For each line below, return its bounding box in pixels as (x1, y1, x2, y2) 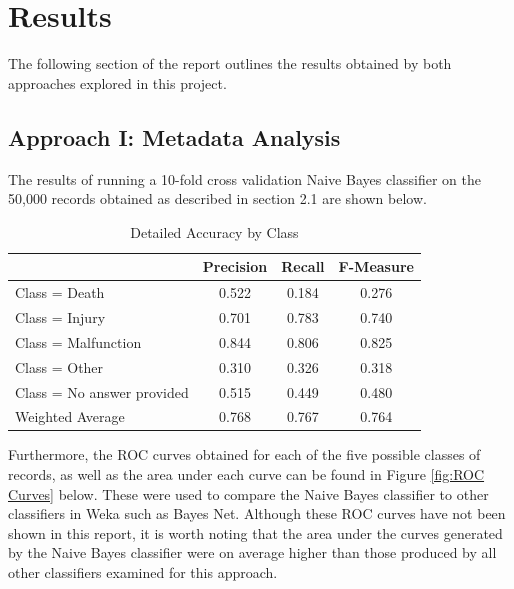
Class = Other (15, 356, 104, 377)
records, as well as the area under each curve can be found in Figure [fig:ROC (8, 464, 485, 485)
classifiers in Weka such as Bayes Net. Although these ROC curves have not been (8, 503, 506, 524)
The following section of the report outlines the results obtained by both (8, 53, 452, 74)
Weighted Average (15, 406, 125, 427)
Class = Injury (15, 306, 106, 327)
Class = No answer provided (15, 381, 189, 402)
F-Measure (338, 256, 414, 277)
